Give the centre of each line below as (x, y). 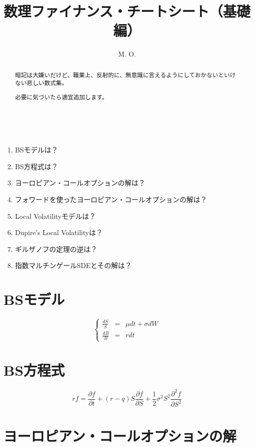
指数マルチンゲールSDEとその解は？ (73, 265)
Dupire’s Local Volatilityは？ (59, 232)
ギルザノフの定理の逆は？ (56, 249)
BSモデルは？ (37, 150)
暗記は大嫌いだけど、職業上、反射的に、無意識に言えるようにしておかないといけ (125, 74)
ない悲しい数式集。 (41, 83)
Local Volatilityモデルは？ (55, 216)
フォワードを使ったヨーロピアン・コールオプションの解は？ (111, 199)
